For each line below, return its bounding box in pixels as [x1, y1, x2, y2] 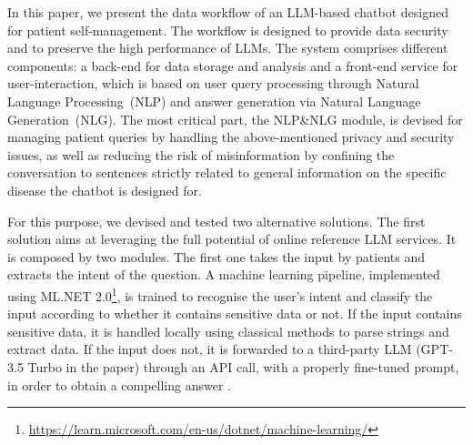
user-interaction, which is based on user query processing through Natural [7, 74, 419, 93]
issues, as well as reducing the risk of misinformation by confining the [7, 145, 395, 164]
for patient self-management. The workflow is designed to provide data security [7, 20, 448, 39]
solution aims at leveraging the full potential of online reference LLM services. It [7, 229, 457, 248]
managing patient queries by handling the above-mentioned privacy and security [7, 127, 455, 147]
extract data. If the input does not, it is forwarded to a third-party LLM [7, 339, 412, 359]
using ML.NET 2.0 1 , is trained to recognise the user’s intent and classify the [7, 283, 433, 305]
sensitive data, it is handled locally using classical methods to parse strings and [7, 321, 449, 340]
